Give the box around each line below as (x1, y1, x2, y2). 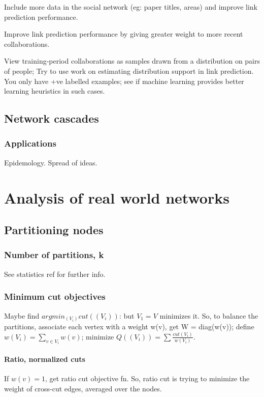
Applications (4, 137, 56, 150)
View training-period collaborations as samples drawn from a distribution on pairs (4, 55, 260, 66)
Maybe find (4, 310, 40, 321)
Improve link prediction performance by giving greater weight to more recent (4, 29, 243, 39)
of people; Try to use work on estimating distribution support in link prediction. (4, 65, 254, 76)
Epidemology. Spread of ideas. (4, 157, 97, 167)
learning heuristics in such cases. (4, 86, 105, 96)
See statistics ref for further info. (4, 268, 106, 279)
